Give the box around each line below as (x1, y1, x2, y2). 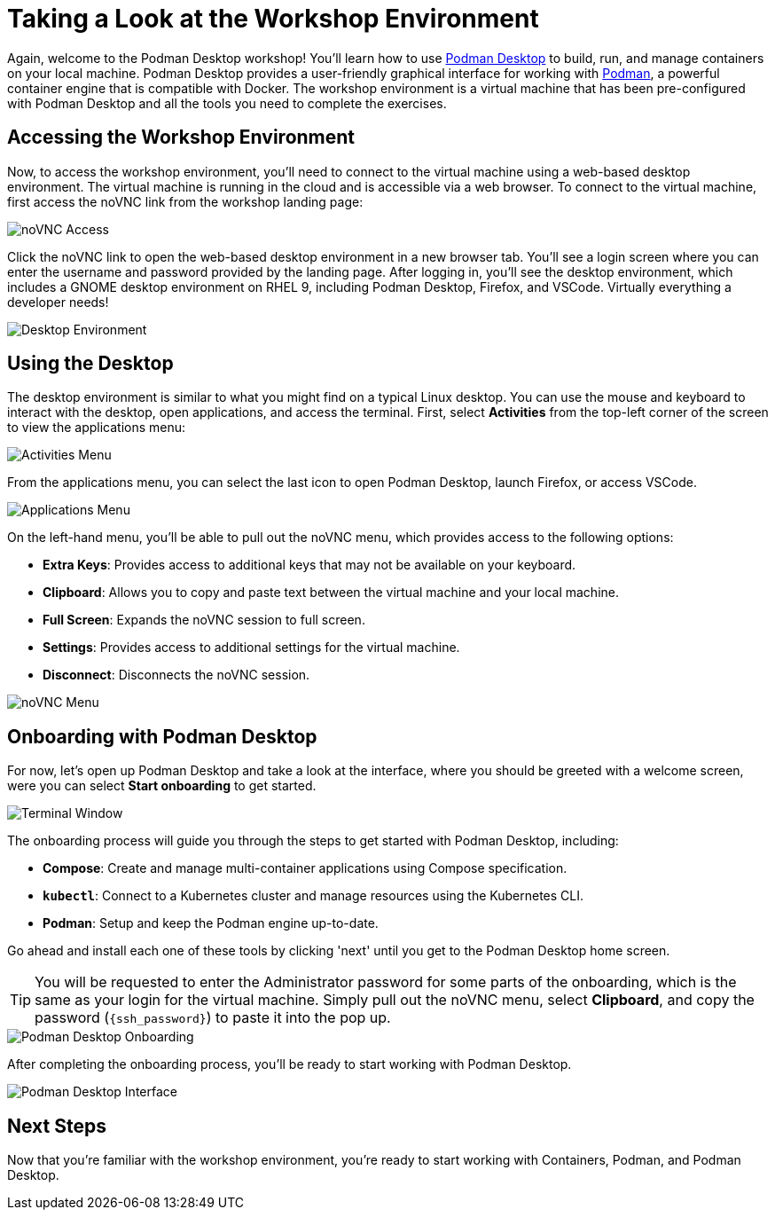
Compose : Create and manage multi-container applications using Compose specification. (43, 860, 568, 876)
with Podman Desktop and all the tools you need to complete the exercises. (7, 95, 447, 111)
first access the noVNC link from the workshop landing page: (7, 193, 364, 209)
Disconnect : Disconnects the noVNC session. (43, 667, 310, 683)
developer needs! (7, 294, 109, 310)
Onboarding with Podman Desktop (7, 725, 317, 748)
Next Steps (7, 1114, 106, 1137)
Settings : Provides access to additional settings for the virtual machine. (43, 640, 460, 656)
